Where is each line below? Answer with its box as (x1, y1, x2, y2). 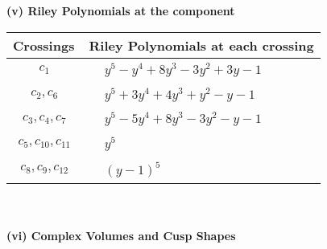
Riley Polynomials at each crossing (89, 35, 314, 55)
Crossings (13, 35, 75, 55)
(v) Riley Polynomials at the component (6, 2, 235, 18)
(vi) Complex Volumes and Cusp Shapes (6, 227, 236, 244)
